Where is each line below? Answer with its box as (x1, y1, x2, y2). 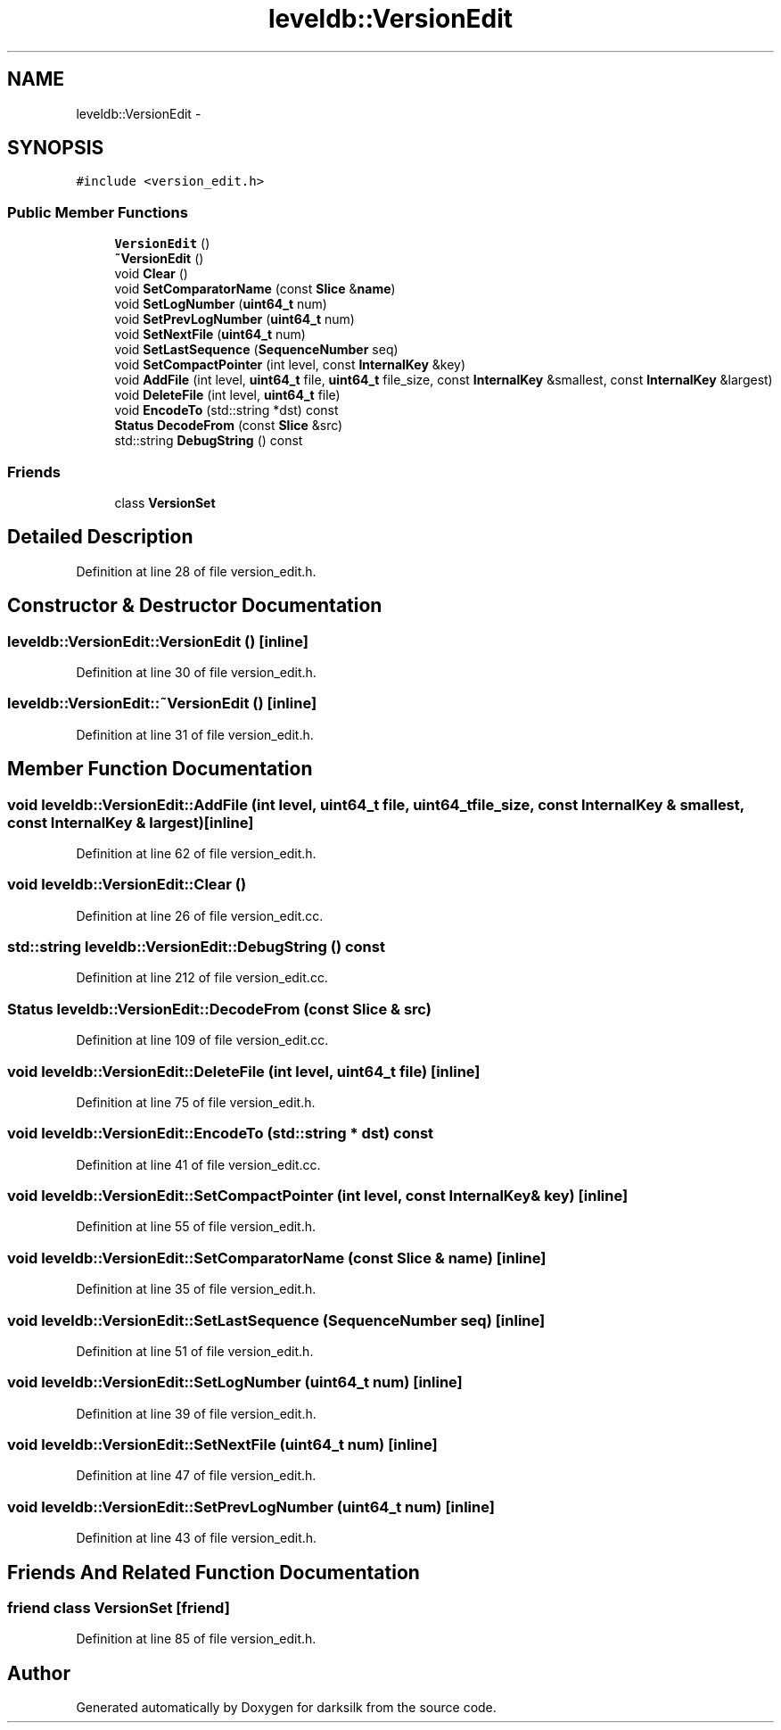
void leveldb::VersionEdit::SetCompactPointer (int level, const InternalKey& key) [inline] (7, 1187, 629, 1205)
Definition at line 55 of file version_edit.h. (76, 1219, 317, 1235)
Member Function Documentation (7, 757, 313, 781)
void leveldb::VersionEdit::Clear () (7, 875, 247, 894)
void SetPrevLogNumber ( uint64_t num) (114, 311, 355, 327)
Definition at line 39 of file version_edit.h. (76, 1405, 317, 1421)
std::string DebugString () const (114, 433, 303, 449)
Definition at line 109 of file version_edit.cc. (76, 1032, 329, 1048)
